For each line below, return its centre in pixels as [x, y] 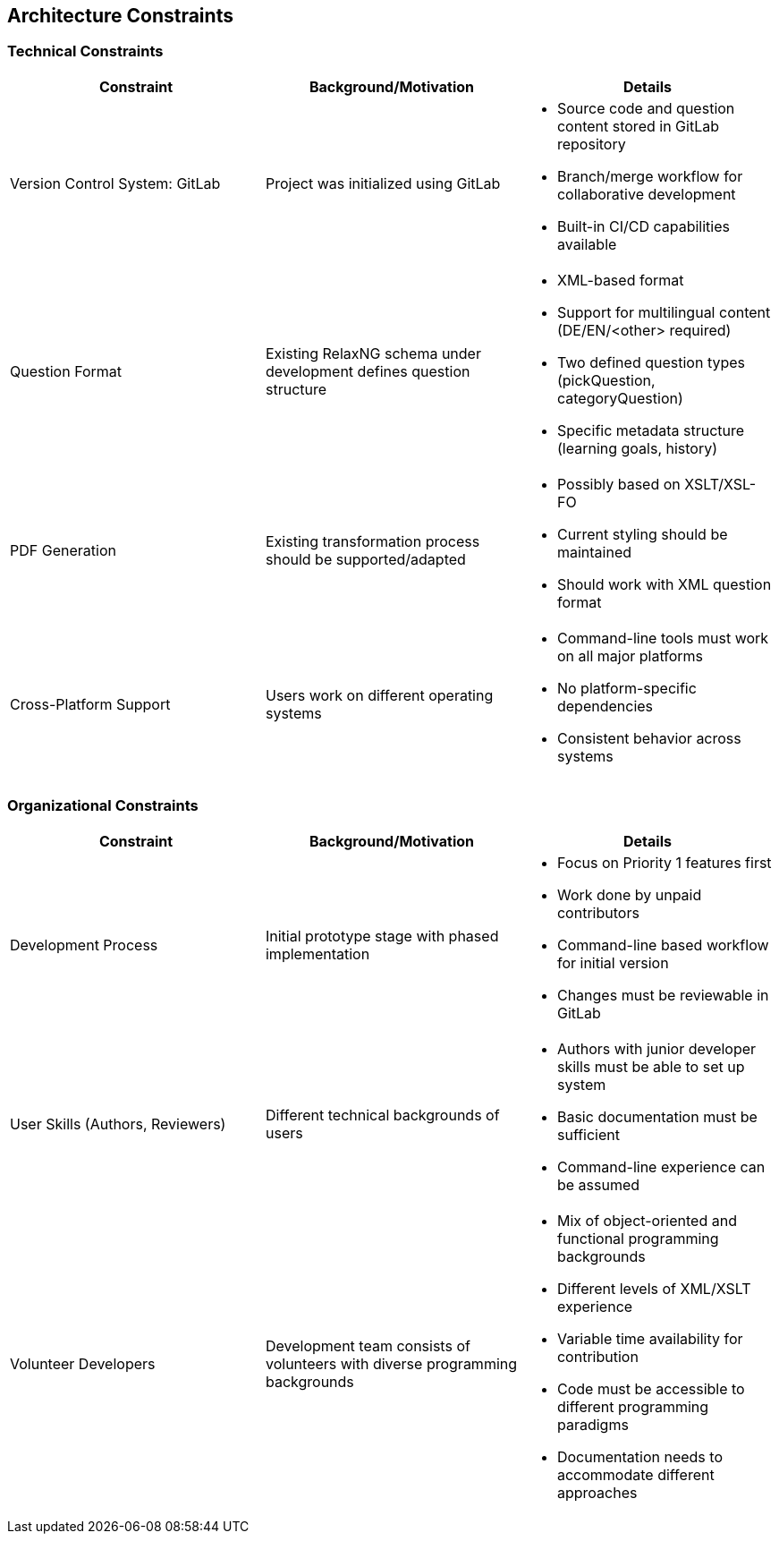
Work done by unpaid [629, 894]
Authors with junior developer [656, 1048]
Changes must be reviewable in [663, 995]
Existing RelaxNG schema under [373, 353]
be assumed [598, 1184]
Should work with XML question [664, 584]
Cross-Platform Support [90, 704]
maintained [594, 552]
